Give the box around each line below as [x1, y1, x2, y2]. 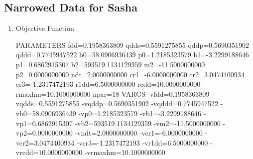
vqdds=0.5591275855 [15, 98, 80, 109]
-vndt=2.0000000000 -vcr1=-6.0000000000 [75, 128, 203, 138]
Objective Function [15, 23, 74, 33]
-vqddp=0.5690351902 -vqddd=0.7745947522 [82, 98, 218, 109]
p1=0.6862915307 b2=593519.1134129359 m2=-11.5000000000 [15, 59, 205, 69]
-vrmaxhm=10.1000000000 [84, 147, 165, 158]
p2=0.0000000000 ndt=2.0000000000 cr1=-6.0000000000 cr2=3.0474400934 [15, 69, 245, 79]
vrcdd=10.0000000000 [15, 147, 83, 158]
